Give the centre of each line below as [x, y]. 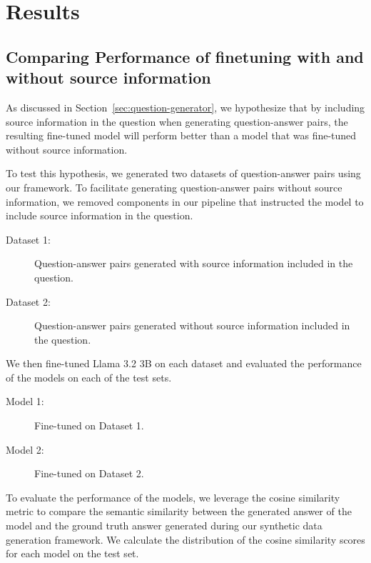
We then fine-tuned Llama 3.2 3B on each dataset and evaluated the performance [184, 363]
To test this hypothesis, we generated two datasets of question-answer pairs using [183, 173]
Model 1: [25, 401]
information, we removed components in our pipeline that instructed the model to [185, 201]
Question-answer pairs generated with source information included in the [194, 263]
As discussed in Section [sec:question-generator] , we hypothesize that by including [185, 107]
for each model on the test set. [72, 553]
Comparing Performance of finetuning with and [185, 56]
